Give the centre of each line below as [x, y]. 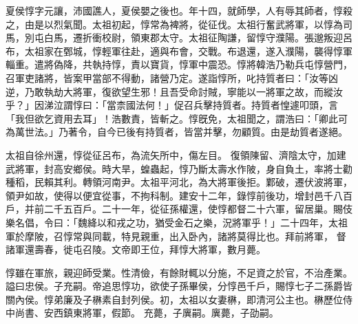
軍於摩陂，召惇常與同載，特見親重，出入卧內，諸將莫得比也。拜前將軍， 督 [176, 236]
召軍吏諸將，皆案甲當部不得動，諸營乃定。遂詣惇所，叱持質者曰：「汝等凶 [172, 77]
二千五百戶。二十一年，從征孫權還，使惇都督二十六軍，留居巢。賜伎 [198, 209]
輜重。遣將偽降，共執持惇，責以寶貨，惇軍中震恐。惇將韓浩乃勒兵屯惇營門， [179, 64]
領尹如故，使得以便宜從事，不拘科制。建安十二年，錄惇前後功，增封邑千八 [174, 195]
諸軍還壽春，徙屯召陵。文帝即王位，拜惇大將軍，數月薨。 [136, 249]
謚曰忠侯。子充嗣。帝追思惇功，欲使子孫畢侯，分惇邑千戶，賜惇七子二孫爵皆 [179, 286]
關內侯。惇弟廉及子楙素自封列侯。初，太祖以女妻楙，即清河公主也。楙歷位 [174, 299]
